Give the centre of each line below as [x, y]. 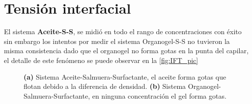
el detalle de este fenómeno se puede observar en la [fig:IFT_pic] [101, 60]
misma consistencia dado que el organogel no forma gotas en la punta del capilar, [126, 51]
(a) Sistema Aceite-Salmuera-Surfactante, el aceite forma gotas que [125, 76]
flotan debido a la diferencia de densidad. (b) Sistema [105, 86]
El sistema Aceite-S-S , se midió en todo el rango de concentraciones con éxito [123, 31]
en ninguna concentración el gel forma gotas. [159, 95]
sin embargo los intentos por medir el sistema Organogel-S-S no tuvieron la [117, 41]
